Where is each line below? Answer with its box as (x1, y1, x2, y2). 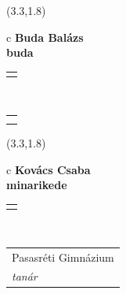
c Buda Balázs (6, 28, 84, 45)
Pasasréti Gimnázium (12, 248, 114, 265)
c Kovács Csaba (6, 161, 91, 177)
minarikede (6, 177, 67, 193)
